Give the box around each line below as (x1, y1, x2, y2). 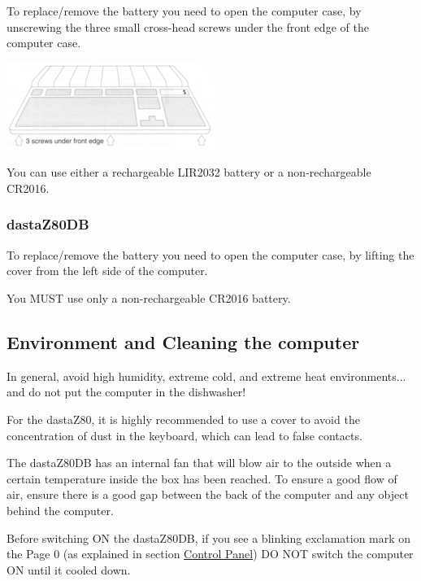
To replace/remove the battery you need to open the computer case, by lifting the (7, 246, 414, 263)
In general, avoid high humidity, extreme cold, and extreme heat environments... (7, 367, 406, 384)
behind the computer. (7, 501, 114, 518)
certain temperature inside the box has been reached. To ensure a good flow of (7, 470, 397, 487)
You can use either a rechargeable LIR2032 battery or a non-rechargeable (7, 164, 371, 181)
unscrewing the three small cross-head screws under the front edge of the (7, 18, 369, 35)
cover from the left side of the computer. (7, 262, 208, 279)
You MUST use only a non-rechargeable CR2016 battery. (7, 289, 291, 306)
